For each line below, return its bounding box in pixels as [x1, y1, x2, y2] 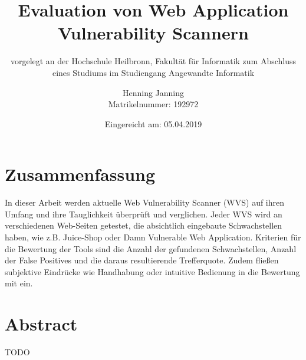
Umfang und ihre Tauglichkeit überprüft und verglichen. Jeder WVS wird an [5, 207, 282, 220]
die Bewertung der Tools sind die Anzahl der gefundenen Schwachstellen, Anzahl [5, 242, 297, 255]
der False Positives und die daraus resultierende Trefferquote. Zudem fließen [5, 254, 279, 266]
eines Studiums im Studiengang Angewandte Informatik [52, 66, 255, 78]
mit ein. [5, 277, 33, 289]
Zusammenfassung [5, 162, 156, 186]
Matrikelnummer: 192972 [108, 98, 199, 110]
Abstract [5, 312, 78, 336]
